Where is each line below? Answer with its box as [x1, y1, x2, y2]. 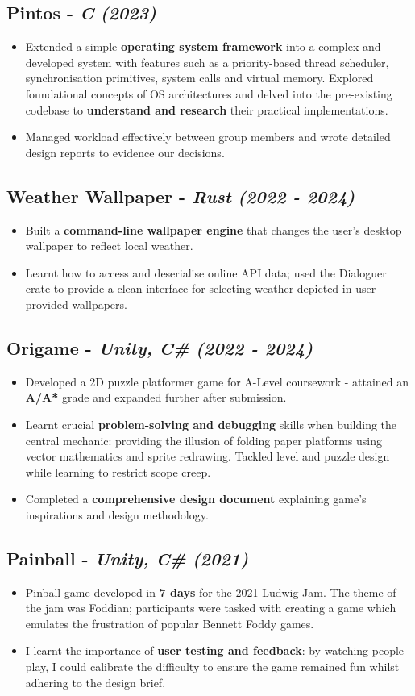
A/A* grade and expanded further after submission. [25, 389, 287, 406]
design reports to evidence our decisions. [25, 144, 225, 160]
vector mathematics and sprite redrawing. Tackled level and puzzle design [25, 448, 390, 465]
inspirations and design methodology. [25, 506, 209, 523]
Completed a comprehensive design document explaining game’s [25, 490, 367, 507]
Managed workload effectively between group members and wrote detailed [25, 128, 391, 145]
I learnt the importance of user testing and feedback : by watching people [25, 642, 405, 659]
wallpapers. [72, 295, 127, 312]
